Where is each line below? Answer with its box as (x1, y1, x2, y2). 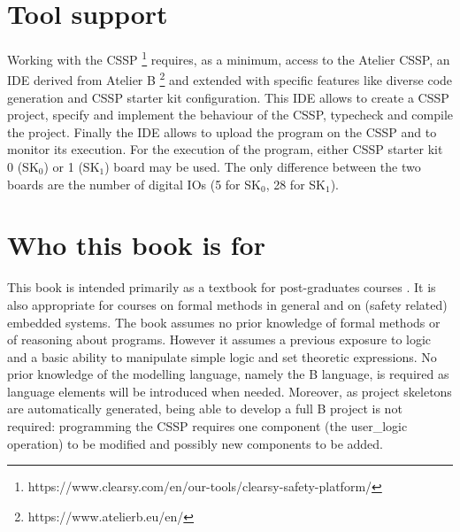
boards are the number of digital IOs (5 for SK (7, 174, 261, 193)
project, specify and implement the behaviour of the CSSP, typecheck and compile (7, 105, 453, 124)
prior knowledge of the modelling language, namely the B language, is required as (7, 365, 449, 383)
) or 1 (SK (43, 158, 100, 175)
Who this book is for (7, 227, 265, 263)
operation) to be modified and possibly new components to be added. (7, 434, 383, 452)
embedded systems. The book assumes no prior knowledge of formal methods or (7, 312, 441, 331)
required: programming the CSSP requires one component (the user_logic (7, 417, 408, 436)
